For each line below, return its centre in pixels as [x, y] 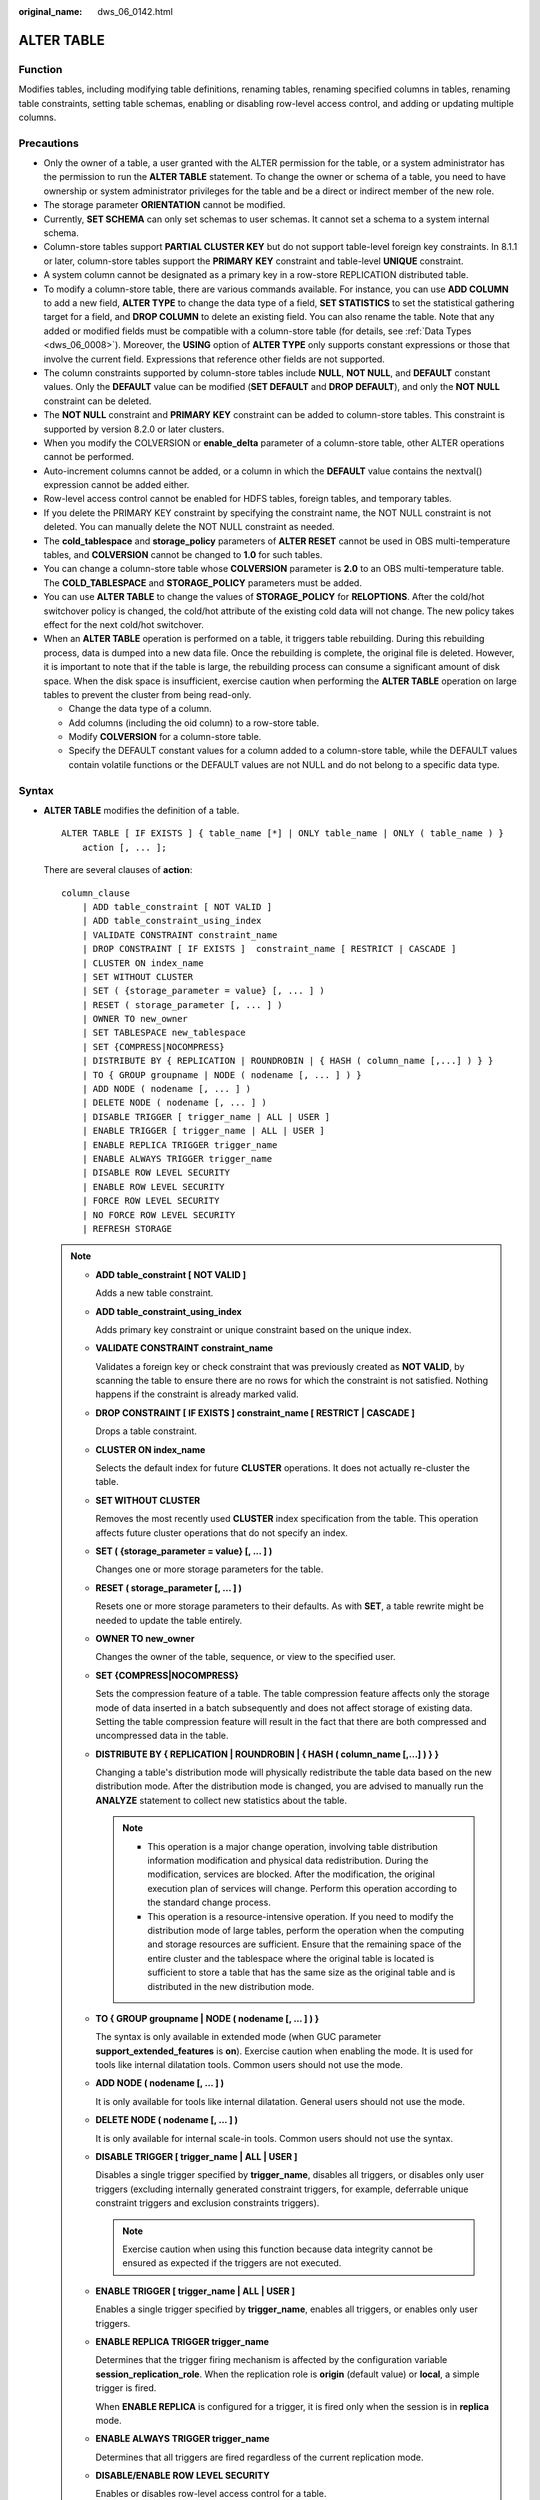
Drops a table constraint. [146, 1431]
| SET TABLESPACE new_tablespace [164, 1033]
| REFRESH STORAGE [127, 1228]
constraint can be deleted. [97, 401]
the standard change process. [209, 1902]
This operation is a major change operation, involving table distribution [293, 1846]
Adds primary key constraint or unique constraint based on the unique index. [253, 1329]
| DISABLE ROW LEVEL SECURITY [155, 1173]
